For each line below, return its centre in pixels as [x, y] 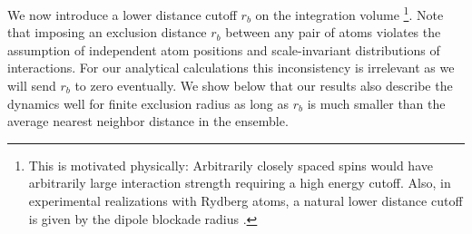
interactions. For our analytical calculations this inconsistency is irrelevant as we [231, 68]
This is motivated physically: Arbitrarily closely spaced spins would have [231, 165]
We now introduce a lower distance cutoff [122, 14]
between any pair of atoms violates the [333, 32]
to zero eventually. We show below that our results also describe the [264, 86]
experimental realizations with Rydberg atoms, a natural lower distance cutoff [246, 200]
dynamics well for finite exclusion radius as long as [148, 103]
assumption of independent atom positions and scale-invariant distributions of [224, 49]
